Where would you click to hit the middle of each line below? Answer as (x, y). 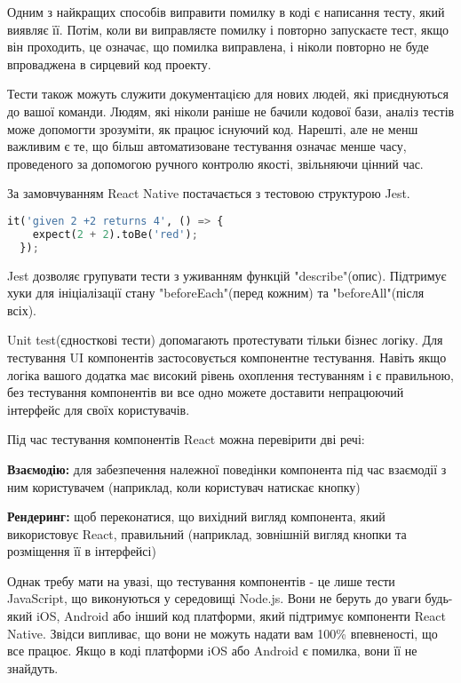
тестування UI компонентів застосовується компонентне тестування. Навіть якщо (227, 357)
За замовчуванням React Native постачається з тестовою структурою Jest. (209, 193)
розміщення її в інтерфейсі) (82, 551)
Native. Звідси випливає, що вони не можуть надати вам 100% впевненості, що (223, 633)
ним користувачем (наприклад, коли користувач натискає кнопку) (184, 486)
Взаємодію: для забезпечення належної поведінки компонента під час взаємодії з (227, 469)
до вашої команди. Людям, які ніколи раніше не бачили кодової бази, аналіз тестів (231, 111)
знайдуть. (33, 667)
